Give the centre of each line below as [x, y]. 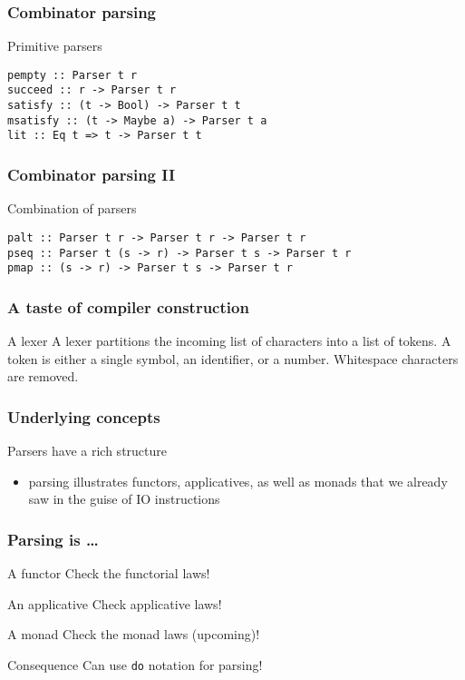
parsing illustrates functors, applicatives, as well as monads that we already [238, 481]
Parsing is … [53, 539]
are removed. [43, 376]
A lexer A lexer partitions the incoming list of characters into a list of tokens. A [229, 341]
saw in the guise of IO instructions [124, 499]
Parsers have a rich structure [87, 451]
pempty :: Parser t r [73, 75]
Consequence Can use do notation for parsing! [135, 664]
